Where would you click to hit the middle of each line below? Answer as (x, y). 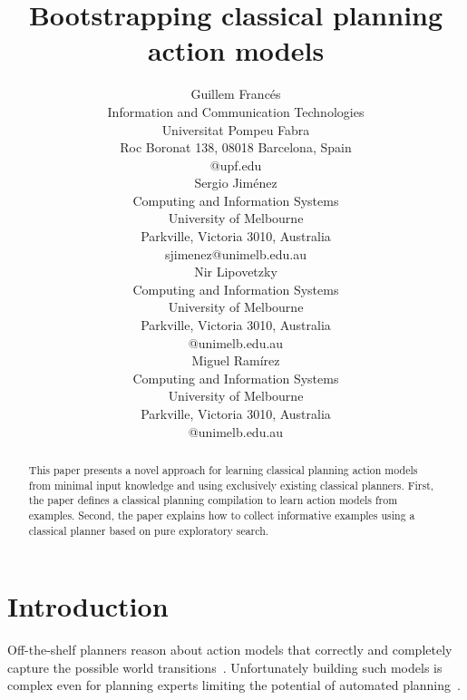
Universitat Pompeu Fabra (236, 129)
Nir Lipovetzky (236, 272)
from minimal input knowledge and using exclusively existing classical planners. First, (231, 485)
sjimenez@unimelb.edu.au (236, 253)
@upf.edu (236, 165)
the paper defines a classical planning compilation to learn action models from (213, 500)
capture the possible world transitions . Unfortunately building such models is (225, 667)
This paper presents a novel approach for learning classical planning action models (223, 469)
